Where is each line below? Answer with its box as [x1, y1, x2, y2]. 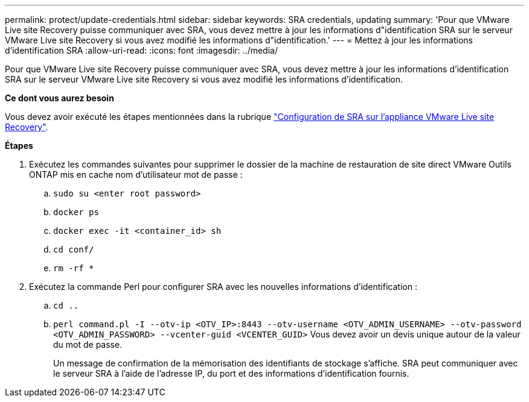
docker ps [53, 207, 99, 217]
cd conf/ [53, 245, 94, 254]
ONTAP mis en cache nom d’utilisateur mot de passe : [29, 169, 243, 180]
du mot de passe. [53, 339, 123, 350]
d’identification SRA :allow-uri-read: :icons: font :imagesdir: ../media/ [5, 45, 278, 55]
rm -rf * [53, 263, 94, 273]
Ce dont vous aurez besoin [5, 93, 114, 103]
